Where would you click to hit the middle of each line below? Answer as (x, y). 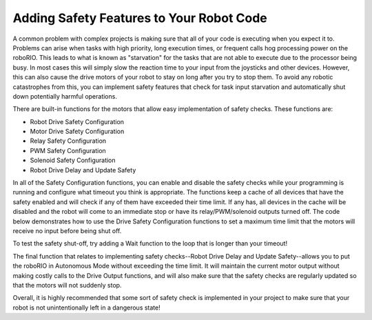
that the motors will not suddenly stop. (67, 285)
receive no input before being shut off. (67, 230)
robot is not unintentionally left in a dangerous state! (87, 308)
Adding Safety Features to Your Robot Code (140, 18)
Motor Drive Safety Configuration (77, 132)
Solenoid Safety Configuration (73, 160)
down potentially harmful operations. (65, 96)
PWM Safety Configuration (68, 150)
